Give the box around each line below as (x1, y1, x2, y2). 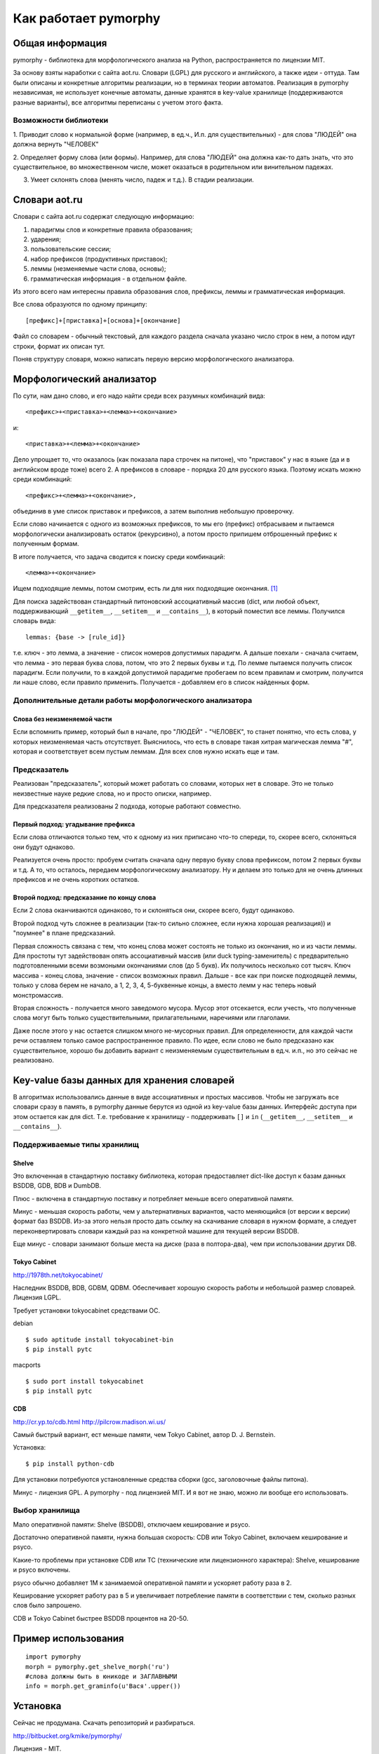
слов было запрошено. (13, 1601, 82, 1609)
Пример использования (13, 1632, 124, 1645)
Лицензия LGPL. (13, 1293, 62, 1301)
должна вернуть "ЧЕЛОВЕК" (13, 140, 99, 149)
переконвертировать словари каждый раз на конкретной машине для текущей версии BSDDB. (13, 1226, 300, 1235)
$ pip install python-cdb (25, 1459, 115, 1468)
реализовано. (13, 1056, 54, 1064)
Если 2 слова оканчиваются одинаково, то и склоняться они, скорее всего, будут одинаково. (13, 906, 295, 915)
